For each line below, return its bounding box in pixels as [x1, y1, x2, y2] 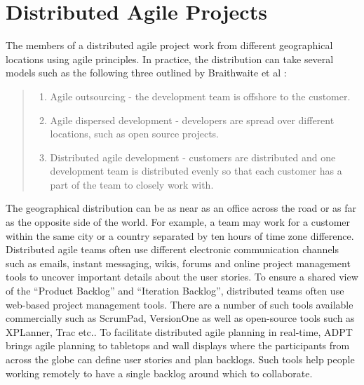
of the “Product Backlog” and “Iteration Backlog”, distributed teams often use [6, 283, 344, 298]
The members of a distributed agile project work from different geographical [6, 38, 333, 53]
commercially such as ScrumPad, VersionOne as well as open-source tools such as [6, 311, 355, 325]
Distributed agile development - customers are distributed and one [50, 149, 336, 164]
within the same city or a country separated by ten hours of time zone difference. [6, 228, 354, 243]
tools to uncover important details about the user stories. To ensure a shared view [6, 269, 358, 284]
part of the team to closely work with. [50, 177, 214, 191]
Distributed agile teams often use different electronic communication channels [6, 242, 339, 257]
